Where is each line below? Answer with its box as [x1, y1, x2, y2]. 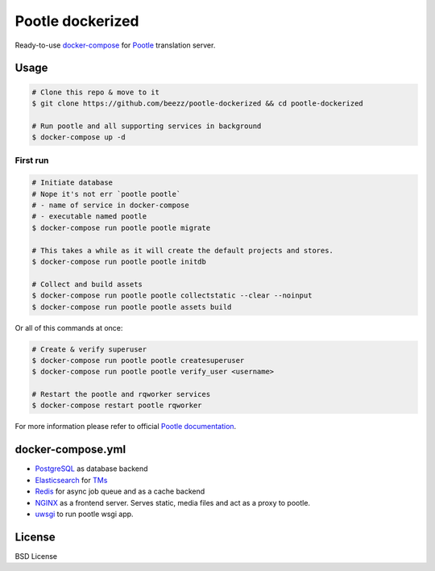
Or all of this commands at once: [14, 323, 123, 332]
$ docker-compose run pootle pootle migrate [31, 223, 211, 232]
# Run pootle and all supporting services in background [31, 121, 262, 131]
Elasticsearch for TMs [35, 475, 108, 485]
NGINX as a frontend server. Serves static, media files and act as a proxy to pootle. [35, 498, 310, 507]
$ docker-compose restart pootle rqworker [31, 401, 202, 411]
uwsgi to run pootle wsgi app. [35, 509, 134, 519]
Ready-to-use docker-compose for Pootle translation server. [14, 40, 216, 50]
